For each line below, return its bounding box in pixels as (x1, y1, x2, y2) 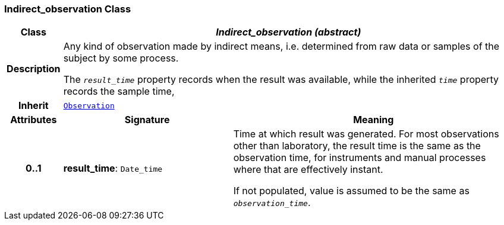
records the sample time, (63, 85, 175, 98)
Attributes (10, 114, 57, 126)
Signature (124, 114, 170, 126)
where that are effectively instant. (233, 163, 383, 176)
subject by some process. (63, 52, 179, 65)
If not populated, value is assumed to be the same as (233, 185, 470, 197)
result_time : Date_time (63, 162, 163, 175)
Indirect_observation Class (4, 3, 131, 15)
